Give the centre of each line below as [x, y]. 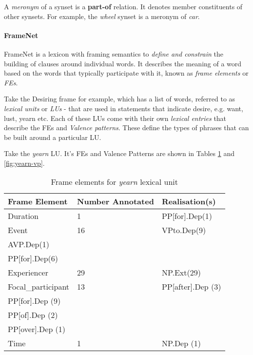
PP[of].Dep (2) [33, 315]
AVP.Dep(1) [29, 244]
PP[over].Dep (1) [37, 329]
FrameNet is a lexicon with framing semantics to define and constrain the [114, 53]
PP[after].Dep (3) [191, 286]
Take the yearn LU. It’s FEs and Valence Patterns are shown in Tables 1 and [119, 153]
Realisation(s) [189, 201]
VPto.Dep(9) [184, 230]
